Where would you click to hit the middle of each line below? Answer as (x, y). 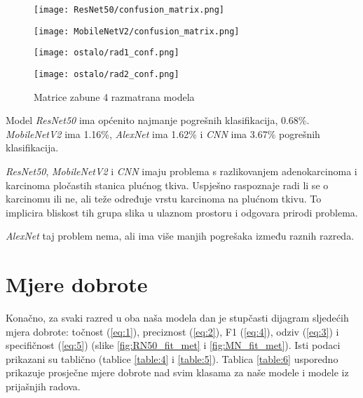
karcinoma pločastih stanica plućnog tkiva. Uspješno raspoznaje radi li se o (167, 185)
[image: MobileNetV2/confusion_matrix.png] (137, 31)
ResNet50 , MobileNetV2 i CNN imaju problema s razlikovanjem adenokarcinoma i (181, 171)
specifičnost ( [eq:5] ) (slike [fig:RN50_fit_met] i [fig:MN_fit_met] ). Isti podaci (173, 345)
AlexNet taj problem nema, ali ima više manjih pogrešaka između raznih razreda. (180, 236)
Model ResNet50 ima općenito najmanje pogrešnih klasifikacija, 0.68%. (158, 120)
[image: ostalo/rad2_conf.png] (107, 74)
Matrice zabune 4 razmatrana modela (114, 96)
